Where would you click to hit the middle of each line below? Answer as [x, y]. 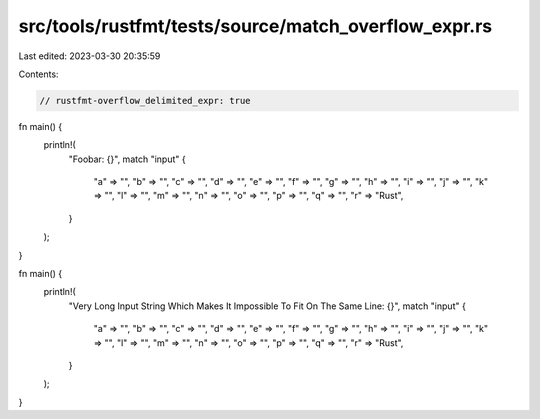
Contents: [38, 74]
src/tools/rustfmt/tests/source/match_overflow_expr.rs [255, 26]
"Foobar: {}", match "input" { [127, 159]
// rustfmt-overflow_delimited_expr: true [145, 100]
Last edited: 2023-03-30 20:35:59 [89, 56]
